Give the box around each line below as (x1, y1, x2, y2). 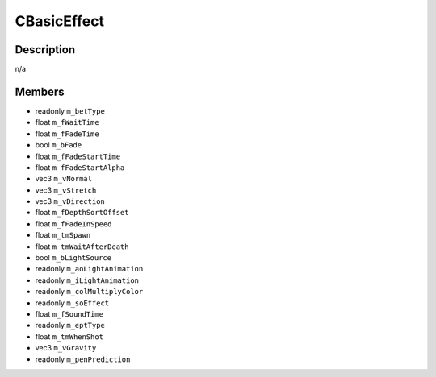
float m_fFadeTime (35, 129, 100, 139)
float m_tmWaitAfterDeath (35, 242, 129, 251)
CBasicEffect (15, 12, 105, 30)
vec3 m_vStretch (35, 185, 97, 195)
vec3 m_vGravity (35, 343, 97, 353)
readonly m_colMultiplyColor (35, 287, 144, 296)
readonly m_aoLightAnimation (35, 264, 144, 274)
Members (15, 85, 65, 98)
